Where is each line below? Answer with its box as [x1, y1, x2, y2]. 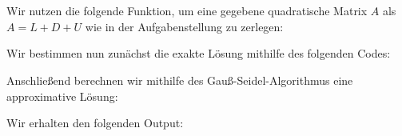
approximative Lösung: [6, 87, 118, 104]
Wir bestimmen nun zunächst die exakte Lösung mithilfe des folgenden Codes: [6, 45, 391, 62]
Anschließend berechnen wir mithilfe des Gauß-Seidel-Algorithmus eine [6, 71, 353, 88]
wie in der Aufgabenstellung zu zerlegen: [85, 18, 284, 34]
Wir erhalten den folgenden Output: [6, 114, 184, 131]
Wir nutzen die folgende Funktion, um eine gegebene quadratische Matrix [6, 2, 368, 19]
